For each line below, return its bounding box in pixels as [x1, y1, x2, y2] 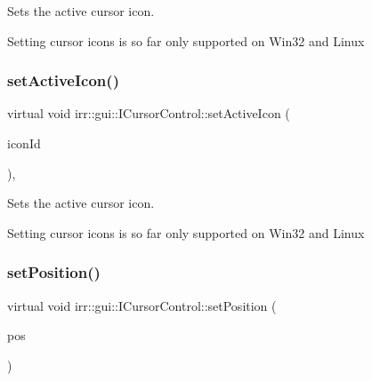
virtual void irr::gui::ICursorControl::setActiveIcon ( [7, 104, 290, 123]
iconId [7, 134, 41, 152]
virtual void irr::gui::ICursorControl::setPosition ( [7, 296, 277, 314]
